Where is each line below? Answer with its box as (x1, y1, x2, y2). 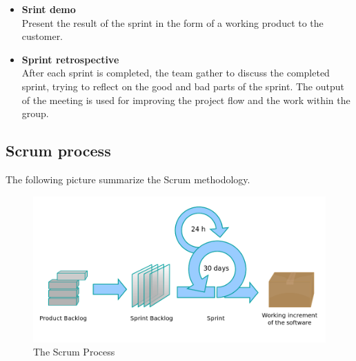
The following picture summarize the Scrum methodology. (6, 172, 250, 186)
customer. (21, 29, 63, 43)
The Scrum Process (33, 344, 115, 359)
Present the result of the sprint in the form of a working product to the (21, 15, 324, 30)
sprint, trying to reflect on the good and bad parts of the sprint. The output (21, 79, 344, 93)
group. (21, 106, 49, 121)
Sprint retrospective (21, 52, 119, 66)
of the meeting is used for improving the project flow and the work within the (21, 92, 350, 107)
